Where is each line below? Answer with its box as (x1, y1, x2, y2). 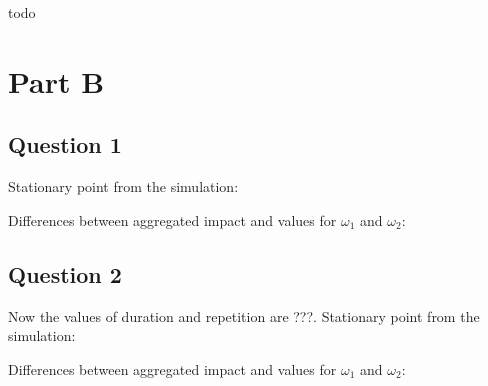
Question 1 (8, 129, 122, 160)
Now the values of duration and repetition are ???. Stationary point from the (8, 305, 480, 326)
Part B (8, 60, 105, 101)
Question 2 (8, 258, 122, 289)
